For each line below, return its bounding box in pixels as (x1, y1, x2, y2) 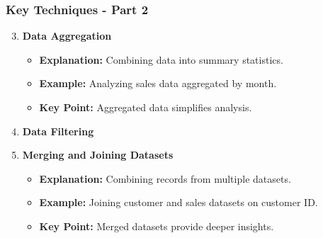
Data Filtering (22, 123, 94, 138)
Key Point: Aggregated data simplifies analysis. (39, 100, 252, 114)
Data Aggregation (22, 28, 112, 43)
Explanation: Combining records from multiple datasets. (39, 171, 291, 186)
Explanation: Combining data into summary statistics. (39, 52, 283, 67)
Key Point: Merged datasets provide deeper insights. (39, 218, 274, 233)
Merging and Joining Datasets (22, 147, 174, 162)
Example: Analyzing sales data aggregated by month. (39, 76, 277, 91)
